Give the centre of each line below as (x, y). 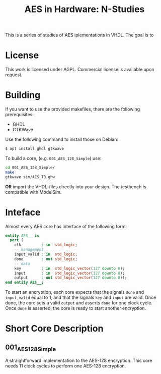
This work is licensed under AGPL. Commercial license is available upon (80, 70)
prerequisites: (20, 115)
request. (14, 75)
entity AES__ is (22, 236)
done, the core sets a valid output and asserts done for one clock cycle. (79, 303)
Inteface (23, 212)
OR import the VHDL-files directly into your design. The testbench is (76, 186)
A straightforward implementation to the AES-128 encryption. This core (79, 361)
